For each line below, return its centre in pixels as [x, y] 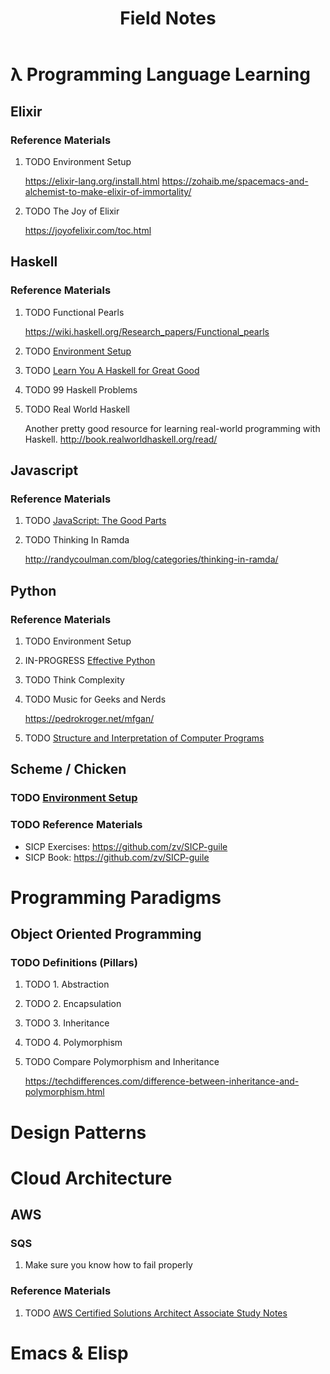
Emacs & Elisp [69, 1353]
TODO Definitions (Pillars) [74, 963]
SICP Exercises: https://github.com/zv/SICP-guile [126, 846]
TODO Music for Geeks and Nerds [95, 699]
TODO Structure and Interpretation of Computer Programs [144, 738]
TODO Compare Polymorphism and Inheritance [122, 1062]
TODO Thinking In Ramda [77, 540]
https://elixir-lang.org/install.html [92, 181]
